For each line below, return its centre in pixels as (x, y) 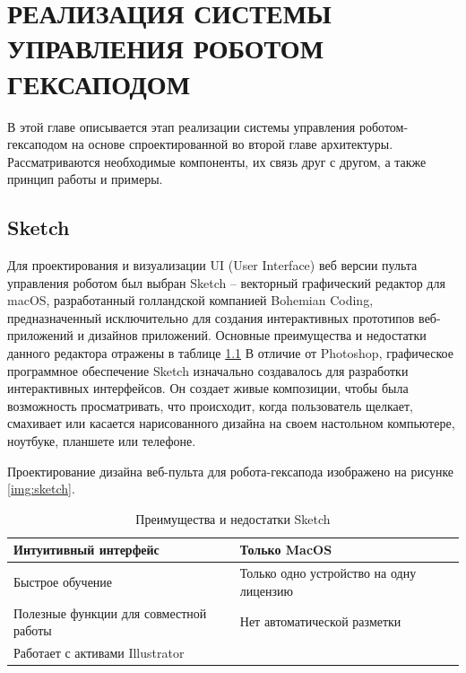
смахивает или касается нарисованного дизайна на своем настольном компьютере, (231, 423)
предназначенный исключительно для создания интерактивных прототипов (211, 317)
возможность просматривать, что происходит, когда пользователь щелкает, (210, 405)
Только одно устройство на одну (328, 573)
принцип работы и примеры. (85, 179)
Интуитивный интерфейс (86, 550)
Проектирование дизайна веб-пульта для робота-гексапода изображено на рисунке (231, 471)
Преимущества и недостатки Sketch (233, 518)
